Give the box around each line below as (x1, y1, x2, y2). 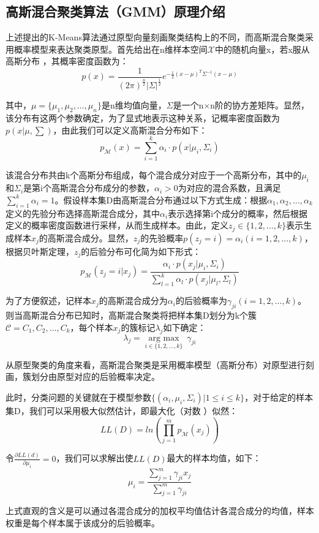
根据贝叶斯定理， (6, 244, 74, 257)
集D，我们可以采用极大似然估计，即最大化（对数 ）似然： (6, 404, 238, 417)
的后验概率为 (175, 294, 227, 307)
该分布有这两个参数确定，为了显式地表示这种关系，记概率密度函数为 (6, 112, 280, 124)
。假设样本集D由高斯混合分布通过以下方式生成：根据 (54, 193, 268, 206)
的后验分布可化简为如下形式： (81, 244, 201, 257)
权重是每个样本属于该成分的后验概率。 (6, 516, 160, 529)
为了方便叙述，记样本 (6, 294, 91, 307)
